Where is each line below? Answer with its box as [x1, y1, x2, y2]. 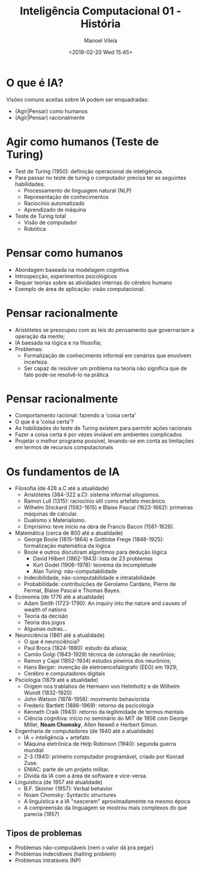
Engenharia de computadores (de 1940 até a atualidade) [14, 728, 154, 735]
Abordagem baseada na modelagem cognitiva [14, 266, 129, 273]
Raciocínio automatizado [23, 200, 85, 207]
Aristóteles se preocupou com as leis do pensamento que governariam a [14, 326, 195, 333]
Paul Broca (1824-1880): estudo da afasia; [23, 645, 128, 652]
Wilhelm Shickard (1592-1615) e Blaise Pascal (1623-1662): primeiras [23, 504, 193, 511]
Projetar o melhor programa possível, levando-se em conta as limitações [14, 437, 195, 444]
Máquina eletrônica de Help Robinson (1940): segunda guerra [23, 740, 177, 748]
